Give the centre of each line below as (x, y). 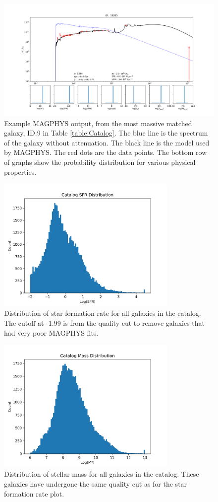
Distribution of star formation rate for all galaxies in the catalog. (103, 313)
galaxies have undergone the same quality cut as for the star (96, 484)
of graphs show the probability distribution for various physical (100, 162)
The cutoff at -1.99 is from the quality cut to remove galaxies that (105, 323)
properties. (20, 172)
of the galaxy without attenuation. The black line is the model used (107, 142)
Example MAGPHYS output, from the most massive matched (98, 123)
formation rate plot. (34, 493)
